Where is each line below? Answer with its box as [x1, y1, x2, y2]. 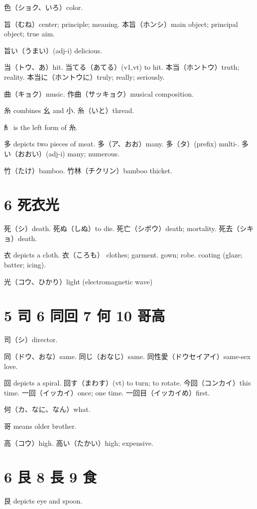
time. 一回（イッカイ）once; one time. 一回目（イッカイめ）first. [4, 387, 210, 397]
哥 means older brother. [4, 420, 77, 431]
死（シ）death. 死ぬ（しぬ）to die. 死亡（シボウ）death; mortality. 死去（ [4, 223, 240, 234]
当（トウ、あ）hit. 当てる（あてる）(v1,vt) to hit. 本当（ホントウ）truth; [4, 62, 240, 72]
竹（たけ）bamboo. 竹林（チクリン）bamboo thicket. [4, 165, 172, 175]
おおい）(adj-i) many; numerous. [17, 148, 120, 158]
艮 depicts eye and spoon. [4, 496, 83, 506]
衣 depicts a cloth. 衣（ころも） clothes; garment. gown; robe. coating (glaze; [4, 250, 243, 260]
